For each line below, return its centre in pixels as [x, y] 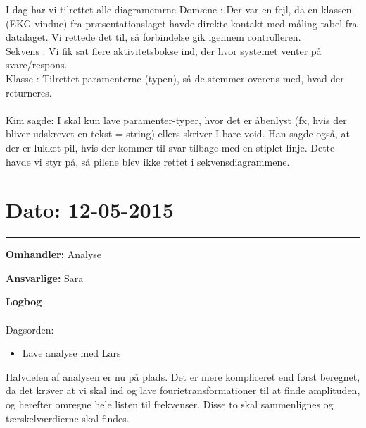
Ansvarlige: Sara [45, 277]
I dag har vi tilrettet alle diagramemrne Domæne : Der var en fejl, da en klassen [179, 9]
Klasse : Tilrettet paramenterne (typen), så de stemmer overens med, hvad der [175, 78]
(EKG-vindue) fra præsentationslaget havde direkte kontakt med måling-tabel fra [182, 23]
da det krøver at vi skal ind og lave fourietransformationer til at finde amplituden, [183, 390]
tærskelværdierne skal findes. [68, 418]
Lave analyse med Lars [71, 353]
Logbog [24, 301]
